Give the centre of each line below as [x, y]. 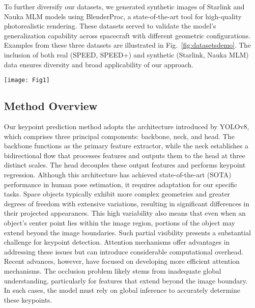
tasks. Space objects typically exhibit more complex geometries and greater [117, 194]
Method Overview [51, 106]
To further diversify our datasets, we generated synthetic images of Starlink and [124, 6]
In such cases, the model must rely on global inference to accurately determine [122, 290]
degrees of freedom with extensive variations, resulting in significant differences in [127, 203]
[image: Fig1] [27, 80]
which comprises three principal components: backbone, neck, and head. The [119, 136]
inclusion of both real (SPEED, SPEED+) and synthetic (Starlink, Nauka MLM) [126, 54]
